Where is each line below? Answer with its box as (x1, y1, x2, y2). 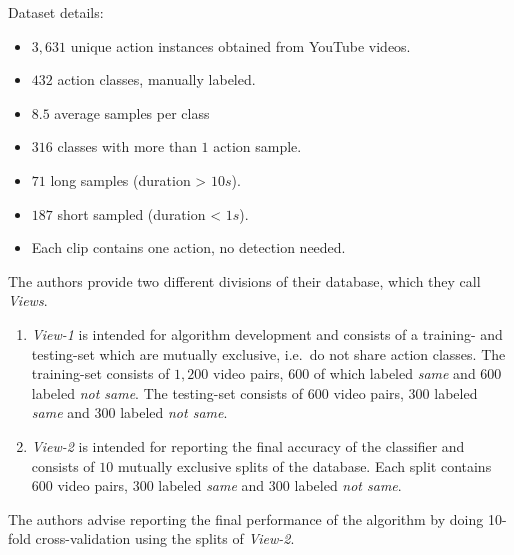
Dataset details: (8, 2, 104, 22)
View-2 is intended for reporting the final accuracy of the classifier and (31, 435, 465, 456)
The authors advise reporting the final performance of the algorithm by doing (8, 508, 484, 529)
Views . (8, 290, 48, 311)
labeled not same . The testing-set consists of (31, 382, 304, 403)
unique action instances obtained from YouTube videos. (70, 35, 411, 56)
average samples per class (54, 102, 210, 123)
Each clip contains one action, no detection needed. (31, 237, 346, 258)
